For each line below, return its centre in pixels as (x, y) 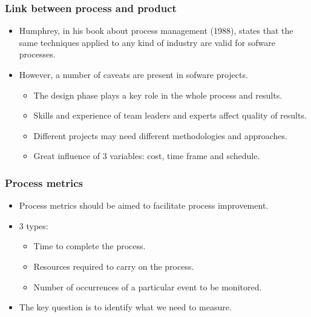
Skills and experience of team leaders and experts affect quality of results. (170, 115)
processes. (37, 54)
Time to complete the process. (90, 246)
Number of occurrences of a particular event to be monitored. (148, 286)
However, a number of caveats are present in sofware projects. (133, 74)
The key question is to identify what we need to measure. (125, 307)
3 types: (34, 225)
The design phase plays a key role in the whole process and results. (158, 95)
